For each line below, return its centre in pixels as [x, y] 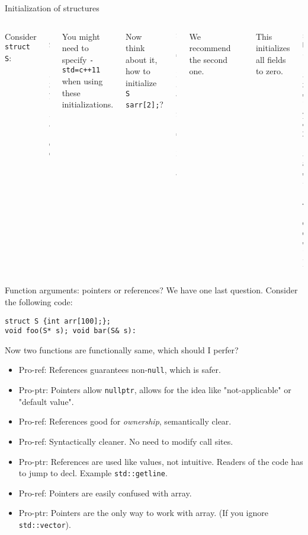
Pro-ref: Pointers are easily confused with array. [105, 493]
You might [81, 36]
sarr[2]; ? [145, 104]
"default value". [46, 401]
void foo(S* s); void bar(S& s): [70, 331]
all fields [271, 59]
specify [74, 59]
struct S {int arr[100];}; [58, 321]
